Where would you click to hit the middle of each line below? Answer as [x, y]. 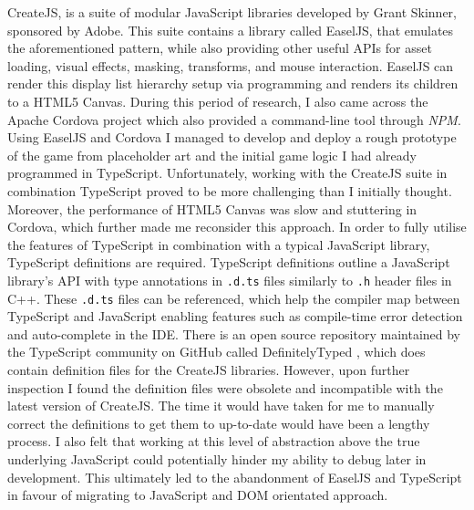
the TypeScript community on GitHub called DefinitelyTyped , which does [216, 352]
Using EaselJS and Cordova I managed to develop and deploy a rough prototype [232, 137]
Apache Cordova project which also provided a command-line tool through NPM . [234, 119]
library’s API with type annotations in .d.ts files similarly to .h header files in [230, 280]
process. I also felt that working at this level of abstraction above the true [214, 441]
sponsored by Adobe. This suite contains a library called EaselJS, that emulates [231, 30]
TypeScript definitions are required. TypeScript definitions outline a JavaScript [229, 262]
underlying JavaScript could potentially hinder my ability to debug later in [217, 458]
